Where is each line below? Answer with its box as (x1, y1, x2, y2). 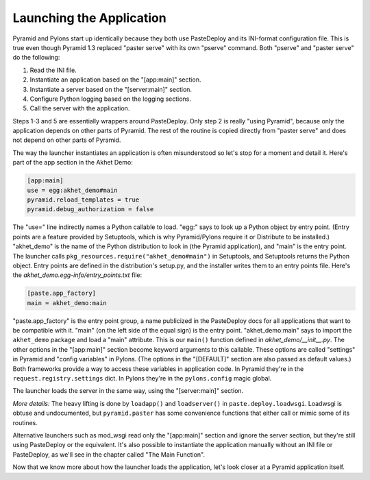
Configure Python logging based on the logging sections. (29, 95, 192, 103)
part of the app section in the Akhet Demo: (12, 158, 133, 167)
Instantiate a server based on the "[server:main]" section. (29, 85, 192, 93)
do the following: (12, 53, 60, 62)
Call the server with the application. (29, 104, 130, 112)
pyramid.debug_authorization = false (27, 206, 154, 213)
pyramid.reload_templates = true (27, 196, 140, 204)
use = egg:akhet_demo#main (27, 186, 118, 194)
